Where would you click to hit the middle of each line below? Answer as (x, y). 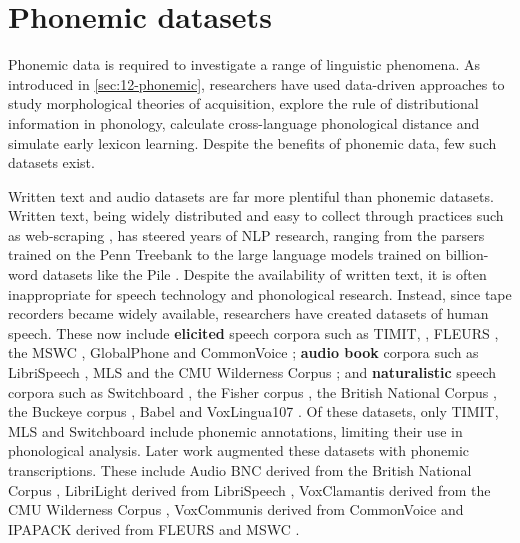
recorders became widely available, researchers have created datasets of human (248, 313)
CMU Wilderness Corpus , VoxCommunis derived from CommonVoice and (236, 509)
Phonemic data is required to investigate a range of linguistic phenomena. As (244, 64)
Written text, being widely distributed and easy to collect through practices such (256, 215)
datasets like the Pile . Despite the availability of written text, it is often (264, 274)
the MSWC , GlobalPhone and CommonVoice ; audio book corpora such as (243, 352)
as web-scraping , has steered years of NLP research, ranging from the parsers (246, 234)
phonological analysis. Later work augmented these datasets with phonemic (239, 450)
